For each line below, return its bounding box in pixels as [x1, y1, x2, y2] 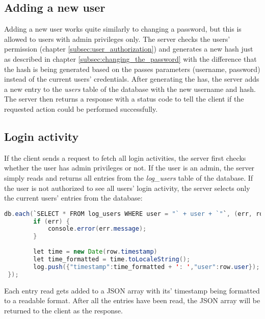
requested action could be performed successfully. [4, 103, 158, 114]
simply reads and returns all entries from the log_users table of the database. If [4, 172, 253, 183]
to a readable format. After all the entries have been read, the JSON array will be [4, 295, 260, 306]
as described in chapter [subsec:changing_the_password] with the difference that [4, 53, 257, 64]
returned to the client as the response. [4, 305, 123, 315]
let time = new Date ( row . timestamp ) [33, 248, 157, 256]
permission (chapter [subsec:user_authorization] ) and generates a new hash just [4, 43, 253, 54]
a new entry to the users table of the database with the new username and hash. [4, 83, 256, 94]
